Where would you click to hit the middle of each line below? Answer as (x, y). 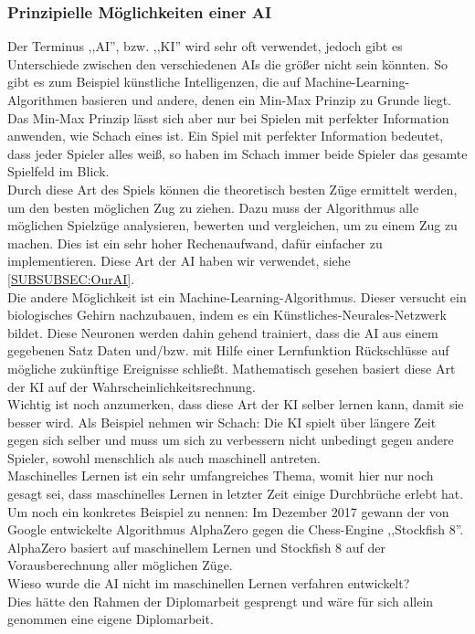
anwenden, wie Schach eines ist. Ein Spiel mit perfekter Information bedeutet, (226, 136)
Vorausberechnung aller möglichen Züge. (120, 565)
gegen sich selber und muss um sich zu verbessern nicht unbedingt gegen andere (231, 440)
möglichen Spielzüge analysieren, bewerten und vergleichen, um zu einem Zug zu (232, 225)
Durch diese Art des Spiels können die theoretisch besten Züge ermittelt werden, (232, 189)
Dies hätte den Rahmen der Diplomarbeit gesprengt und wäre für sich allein (221, 601)
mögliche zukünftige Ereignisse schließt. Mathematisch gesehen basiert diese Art (232, 368)
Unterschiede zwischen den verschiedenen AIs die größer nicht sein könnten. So (227, 63)
